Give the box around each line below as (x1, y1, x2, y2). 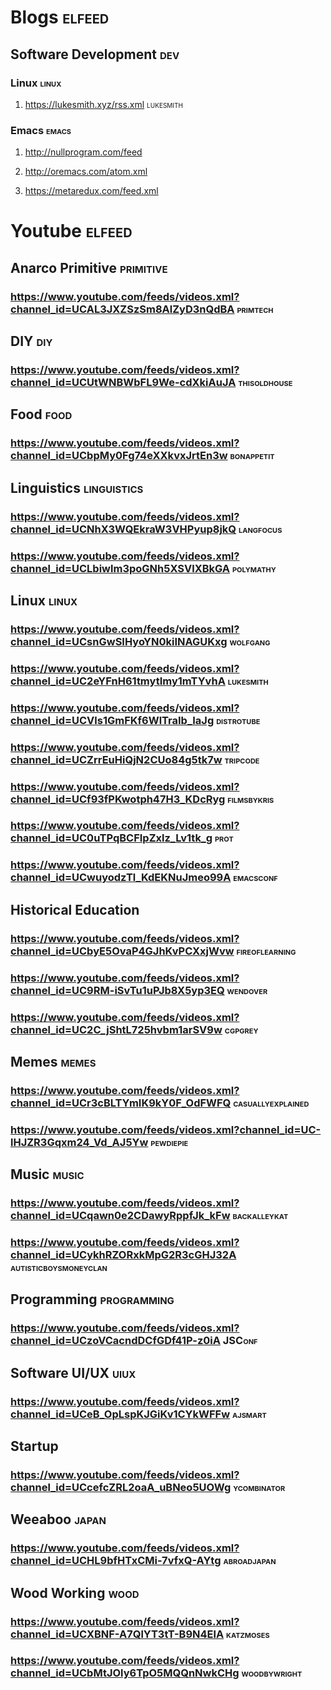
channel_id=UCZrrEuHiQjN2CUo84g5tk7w (10, 752, 223, 766)
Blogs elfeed (10, 6, 110, 29)
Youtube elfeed (10, 220, 133, 243)
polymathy (231, 561, 277, 575)
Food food (10, 406, 73, 423)
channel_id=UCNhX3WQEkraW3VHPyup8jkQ (10, 522, 237, 536)
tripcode (224, 752, 260, 766)
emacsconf (233, 871, 278, 885)
